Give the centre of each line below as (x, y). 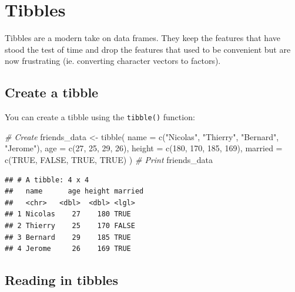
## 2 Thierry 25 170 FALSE (70, 225)
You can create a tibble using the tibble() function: (100, 117)
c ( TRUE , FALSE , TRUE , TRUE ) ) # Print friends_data (109, 159)
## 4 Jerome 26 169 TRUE (68, 249)
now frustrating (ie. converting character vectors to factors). (113, 61)
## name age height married (74, 191)
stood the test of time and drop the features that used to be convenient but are (148, 49)
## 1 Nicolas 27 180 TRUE (68, 214)
